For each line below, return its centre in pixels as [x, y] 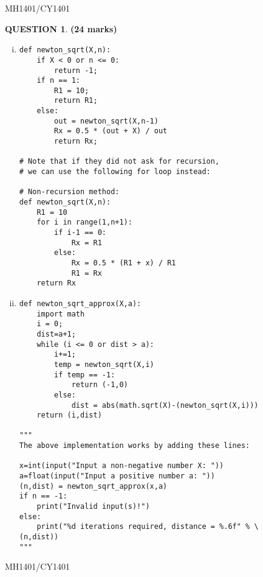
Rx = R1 [87, 243]
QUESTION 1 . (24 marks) [61, 28]
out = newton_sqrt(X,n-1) [106, 121]
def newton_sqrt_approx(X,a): [80, 303]
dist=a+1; [56, 334]
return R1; [76, 101]
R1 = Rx [87, 273]
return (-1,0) [100, 385]
